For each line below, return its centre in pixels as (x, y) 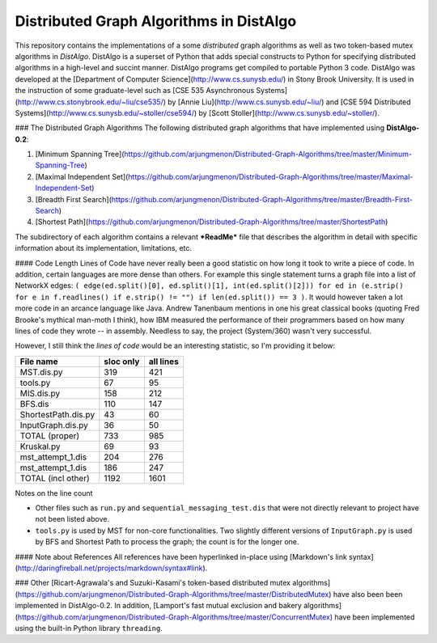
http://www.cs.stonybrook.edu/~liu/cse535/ (90, 102)
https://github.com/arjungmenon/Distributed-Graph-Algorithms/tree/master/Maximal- (271, 176)
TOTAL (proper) (50, 435)
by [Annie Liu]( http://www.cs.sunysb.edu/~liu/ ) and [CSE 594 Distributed (289, 102)
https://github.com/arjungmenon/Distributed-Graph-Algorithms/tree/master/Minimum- (268, 154)
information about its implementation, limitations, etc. (103, 248)
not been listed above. (72, 519)
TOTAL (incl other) (55, 478)
